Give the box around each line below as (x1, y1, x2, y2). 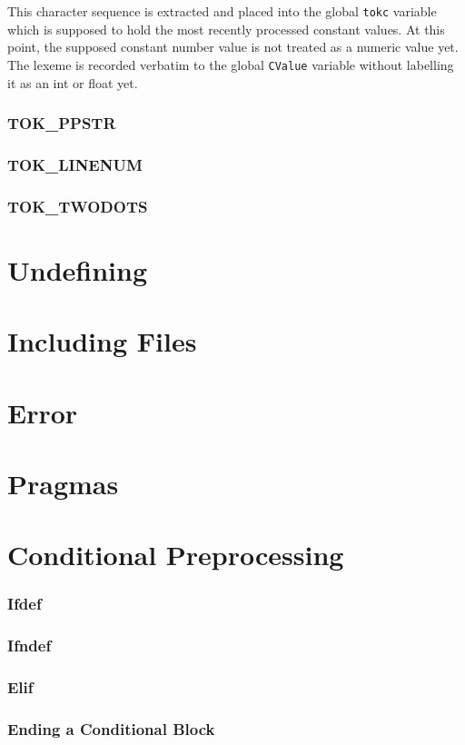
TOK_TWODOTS (7, 194, 148, 217)
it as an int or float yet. (7, 73, 138, 92)
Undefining (7, 251, 148, 288)
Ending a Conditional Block (7, 717, 215, 740)
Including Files (7, 323, 197, 360)
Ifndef (7, 634, 52, 657)
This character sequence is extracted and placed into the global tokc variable (7, 2, 437, 20)
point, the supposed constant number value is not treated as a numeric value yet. (7, 37, 459, 56)
